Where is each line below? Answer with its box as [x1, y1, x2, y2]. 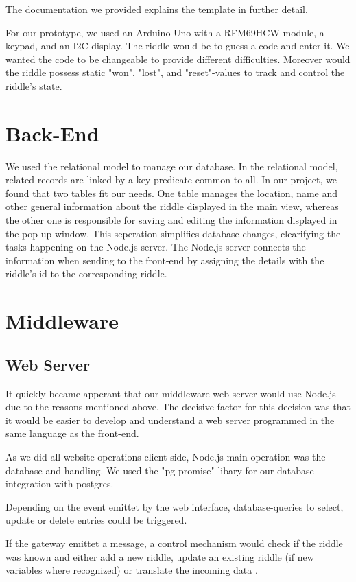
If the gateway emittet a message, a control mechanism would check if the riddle [5, 535, 343, 550]
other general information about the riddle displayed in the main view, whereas [5, 199, 339, 213]
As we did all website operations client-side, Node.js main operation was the [5, 449, 326, 463]
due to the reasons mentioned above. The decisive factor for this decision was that [5, 399, 351, 414]
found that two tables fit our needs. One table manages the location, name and [5, 185, 338, 200]
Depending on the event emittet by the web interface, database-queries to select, [5, 499, 344, 513]
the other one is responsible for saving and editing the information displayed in [5, 213, 337, 227]
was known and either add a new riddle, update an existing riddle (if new [5, 549, 314, 563]
